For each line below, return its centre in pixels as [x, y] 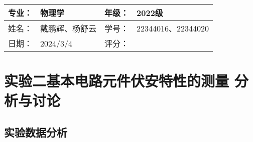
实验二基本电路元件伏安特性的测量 [117, 81]
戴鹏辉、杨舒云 [69, 28]
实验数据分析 [36, 132]
